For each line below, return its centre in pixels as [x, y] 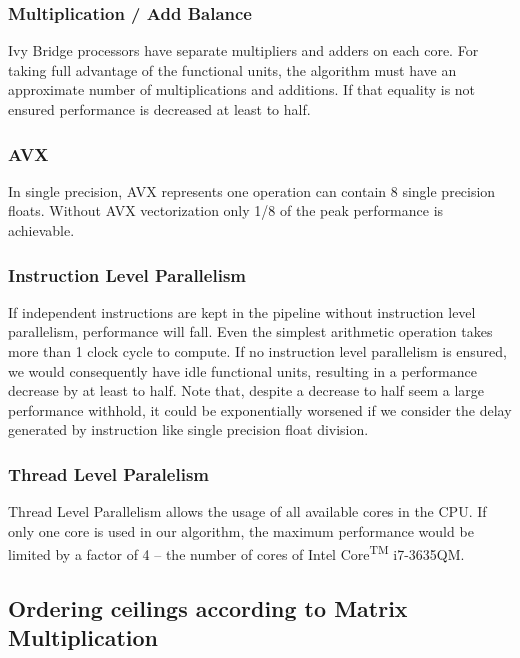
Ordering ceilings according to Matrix [208, 608]
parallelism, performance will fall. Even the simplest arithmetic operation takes [250, 331]
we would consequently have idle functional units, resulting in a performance [242, 370]
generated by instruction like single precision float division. [188, 429]
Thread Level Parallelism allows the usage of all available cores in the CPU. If [247, 511]
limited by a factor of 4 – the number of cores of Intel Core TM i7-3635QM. [236, 553]
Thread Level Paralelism [108, 473]
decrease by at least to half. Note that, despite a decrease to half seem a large [246, 390]
